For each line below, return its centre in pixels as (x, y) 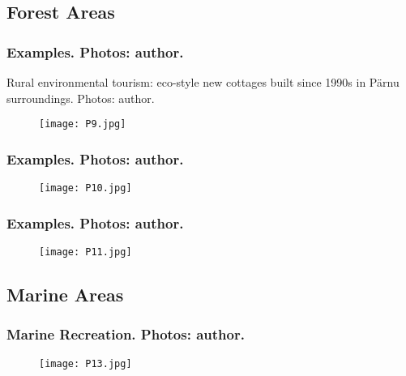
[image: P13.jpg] (85, 363)
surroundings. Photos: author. (81, 98)
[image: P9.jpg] (83, 124)
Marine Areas (65, 294)
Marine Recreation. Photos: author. (126, 334)
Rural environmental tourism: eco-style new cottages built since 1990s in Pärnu (203, 82)
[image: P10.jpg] (85, 188)
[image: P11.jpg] (85, 252)
